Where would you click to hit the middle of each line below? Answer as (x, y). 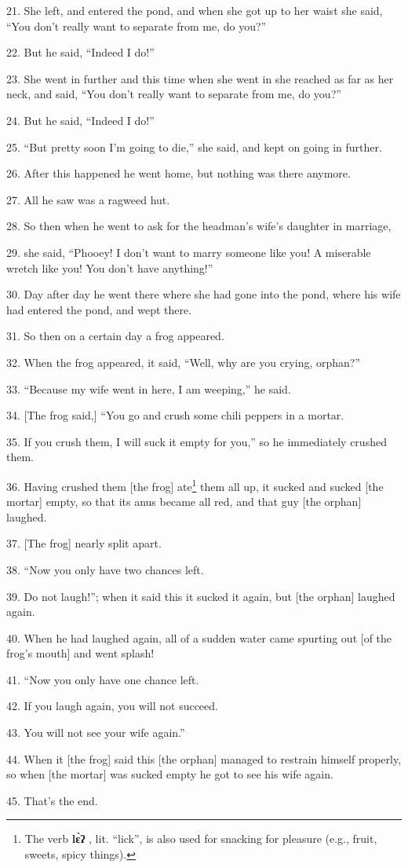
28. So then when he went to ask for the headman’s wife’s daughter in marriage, (199, 226)
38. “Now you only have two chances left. (105, 569)
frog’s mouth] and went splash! (80, 653)
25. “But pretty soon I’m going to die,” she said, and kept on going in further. (194, 146)
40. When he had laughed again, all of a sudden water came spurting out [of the (199, 637)
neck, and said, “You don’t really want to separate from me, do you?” (174, 94)
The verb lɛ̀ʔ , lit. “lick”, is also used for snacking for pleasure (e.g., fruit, (201, 839)
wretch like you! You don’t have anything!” (110, 267)
